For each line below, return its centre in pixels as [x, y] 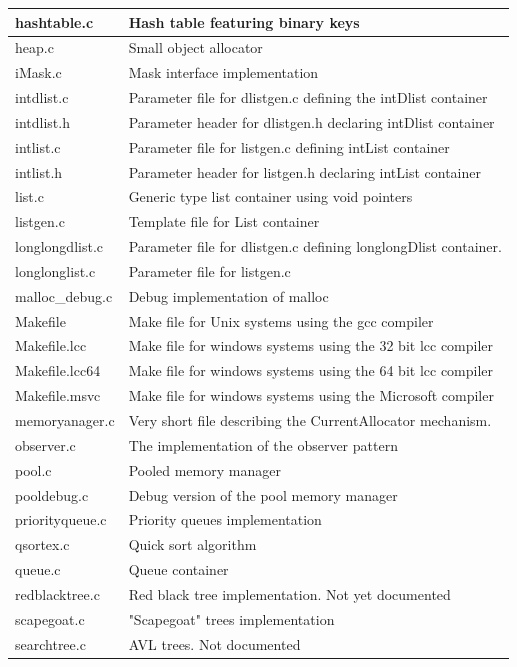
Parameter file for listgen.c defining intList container [289, 146]
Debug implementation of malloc [228, 295]
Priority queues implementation [225, 519]
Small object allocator [195, 47]
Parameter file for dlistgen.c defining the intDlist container [308, 97]
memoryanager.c [65, 420]
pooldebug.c [52, 494]
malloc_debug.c [64, 295]
